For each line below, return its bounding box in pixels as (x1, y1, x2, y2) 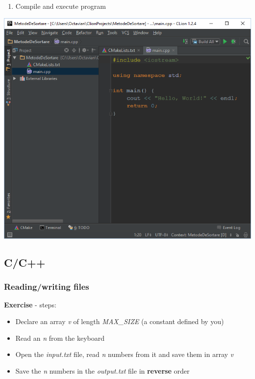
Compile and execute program (15, 1, 106, 11)
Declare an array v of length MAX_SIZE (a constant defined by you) (15, 316, 224, 326)
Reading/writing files (4, 280, 89, 293)
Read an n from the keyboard (15, 332, 105, 343)
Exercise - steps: (4, 300, 56, 310)
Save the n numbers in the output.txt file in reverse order (15, 365, 190, 376)
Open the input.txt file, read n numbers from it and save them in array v (15, 349, 234, 359)
